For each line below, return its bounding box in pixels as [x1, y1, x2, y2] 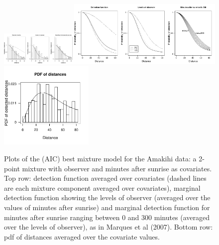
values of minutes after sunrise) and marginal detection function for [4, 202, 210, 212]
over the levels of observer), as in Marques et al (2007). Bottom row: [4, 222, 213, 232]
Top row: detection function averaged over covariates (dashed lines [4, 173, 207, 183]
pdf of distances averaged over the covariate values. [4, 231, 160, 242]
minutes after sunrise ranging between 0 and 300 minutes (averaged [4, 212, 210, 222]
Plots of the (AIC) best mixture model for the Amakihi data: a [4, 153, 197, 163]
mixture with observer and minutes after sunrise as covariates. [22, 163, 212, 173]
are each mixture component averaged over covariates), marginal [4, 182, 201, 193]
